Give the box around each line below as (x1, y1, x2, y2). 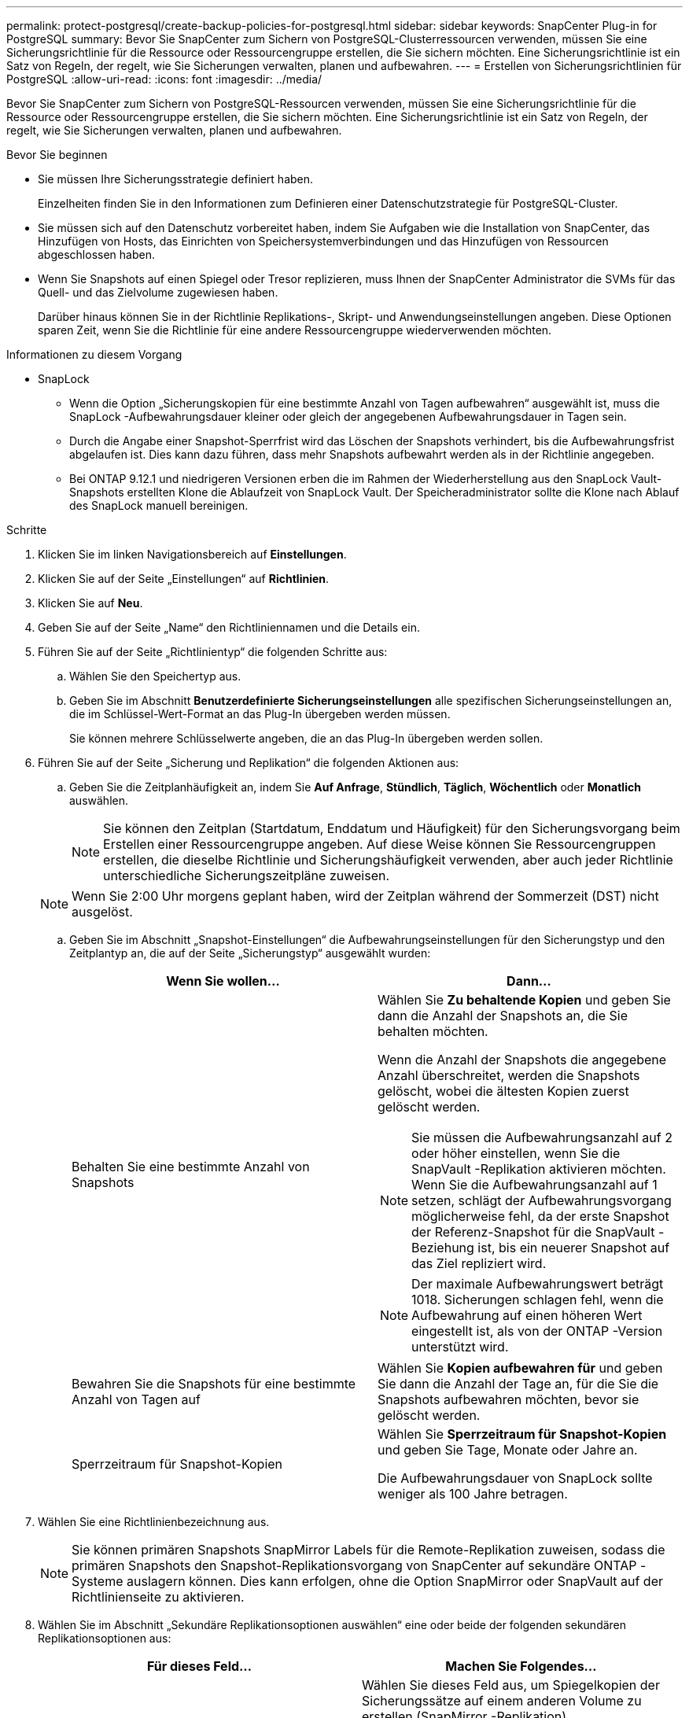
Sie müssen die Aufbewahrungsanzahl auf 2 (411, 1130, 672, 1145)
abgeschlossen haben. (38, 248, 155, 261)
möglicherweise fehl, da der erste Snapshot (411, 1208, 669, 1224)
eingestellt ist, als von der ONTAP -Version (411, 1323, 663, 1339)
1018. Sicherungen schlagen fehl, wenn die (411, 1292, 664, 1307)
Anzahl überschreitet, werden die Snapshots (378, 1067, 640, 1083)
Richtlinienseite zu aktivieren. (72, 1589, 245, 1605)
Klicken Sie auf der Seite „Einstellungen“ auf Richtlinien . (38, 572, 330, 585)
